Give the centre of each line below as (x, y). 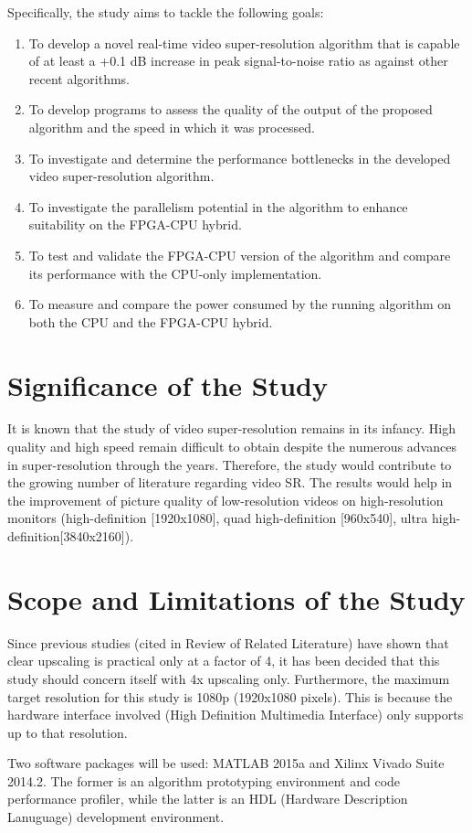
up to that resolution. (68, 732)
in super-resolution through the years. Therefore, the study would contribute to (230, 464)
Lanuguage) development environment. (116, 817)
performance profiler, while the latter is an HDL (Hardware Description (208, 799)
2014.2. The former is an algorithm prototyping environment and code (204, 780)
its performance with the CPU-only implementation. (175, 273)
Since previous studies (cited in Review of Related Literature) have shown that (228, 642)
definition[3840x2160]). (71, 536)
